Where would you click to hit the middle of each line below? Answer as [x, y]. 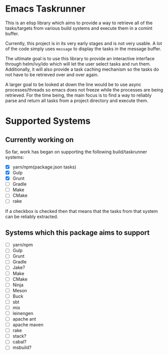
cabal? [19, 342]
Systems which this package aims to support [77, 232]
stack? [19, 336]
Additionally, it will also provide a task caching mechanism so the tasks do [82, 69]
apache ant [24, 319]
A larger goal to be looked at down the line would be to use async [73, 84]
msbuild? [22, 347]
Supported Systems [48, 121]
